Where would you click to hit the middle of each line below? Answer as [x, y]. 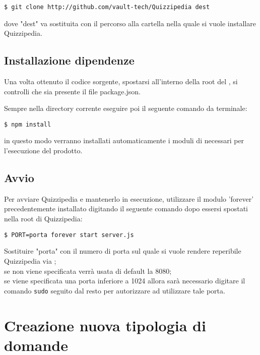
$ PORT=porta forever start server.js [69, 235]
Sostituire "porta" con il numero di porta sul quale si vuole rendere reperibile [123, 251]
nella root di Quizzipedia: [43, 219]
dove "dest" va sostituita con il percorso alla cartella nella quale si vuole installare [130, 23]
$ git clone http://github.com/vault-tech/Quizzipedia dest [107, 7]
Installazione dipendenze [69, 60]
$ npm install [28, 124]
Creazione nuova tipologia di [105, 325]
